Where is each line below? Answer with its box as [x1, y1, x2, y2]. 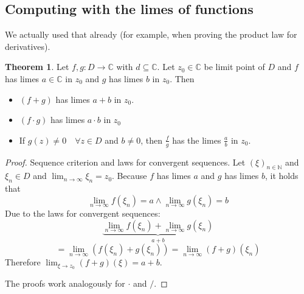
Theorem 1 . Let [5, 60, 69, 73]
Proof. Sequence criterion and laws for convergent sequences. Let [5, 155, 246, 168]
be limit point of [204, 60, 265, 73]
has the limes [172, 133, 221, 146]
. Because [112, 169, 147, 182]
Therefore [5, 256, 41, 268]
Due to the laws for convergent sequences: [5, 207, 161, 219]
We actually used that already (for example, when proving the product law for [5, 28, 297, 41]
